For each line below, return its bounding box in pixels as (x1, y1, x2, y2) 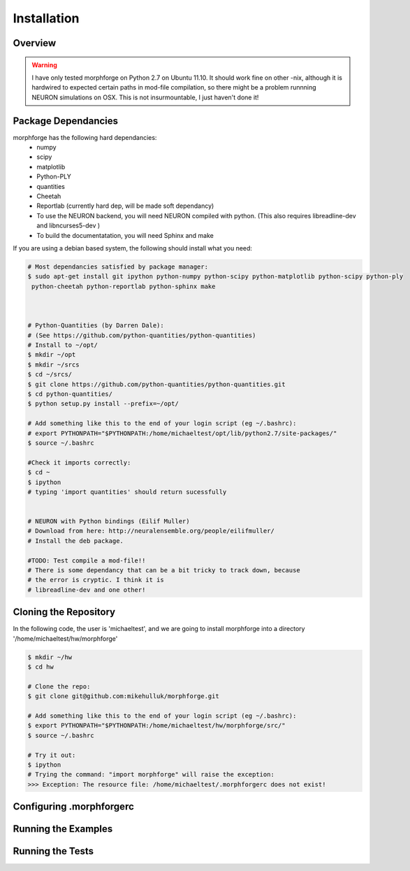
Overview (13, 37, 57, 49)
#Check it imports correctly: (27, 458, 131, 467)
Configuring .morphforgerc (13, 801, 134, 813)
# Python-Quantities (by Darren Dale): (27, 322, 164, 330)
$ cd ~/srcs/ (27, 371, 73, 378)
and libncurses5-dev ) (36, 221, 101, 230)
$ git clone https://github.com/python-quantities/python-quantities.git (27, 380, 286, 388)
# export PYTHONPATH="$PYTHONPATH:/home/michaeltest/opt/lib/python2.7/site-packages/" (27, 429, 337, 437)
